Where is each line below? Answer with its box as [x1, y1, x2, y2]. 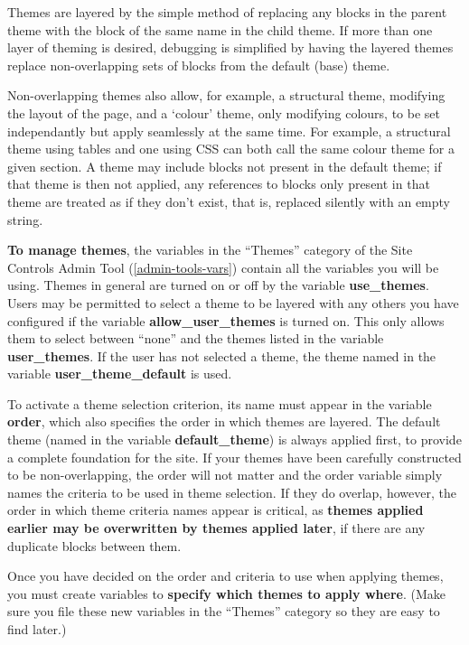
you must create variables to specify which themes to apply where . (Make [7, 584, 446, 603]
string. [7, 210, 43, 229]
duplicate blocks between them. [7, 536, 182, 555]
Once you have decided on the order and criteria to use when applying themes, [7, 566, 444, 585]
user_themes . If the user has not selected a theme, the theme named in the [7, 346, 436, 365]
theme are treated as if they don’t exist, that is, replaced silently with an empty [7, 192, 451, 210]
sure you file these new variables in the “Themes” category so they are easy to [7, 602, 440, 621]
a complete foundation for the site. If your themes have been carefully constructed [7, 447, 462, 466]
